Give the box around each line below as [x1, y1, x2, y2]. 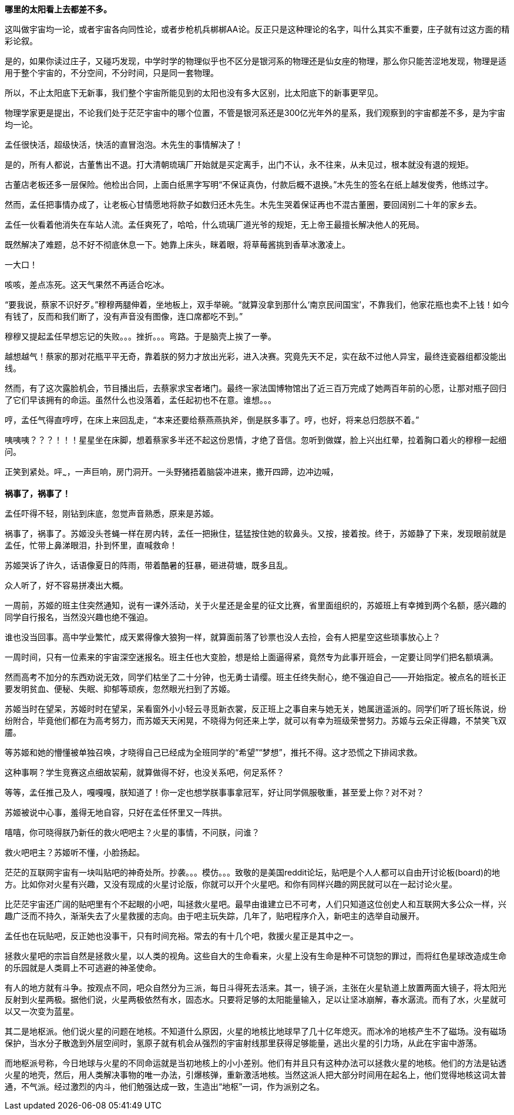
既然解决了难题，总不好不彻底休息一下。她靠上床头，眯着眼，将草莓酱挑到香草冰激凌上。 [5, 239, 350, 249]
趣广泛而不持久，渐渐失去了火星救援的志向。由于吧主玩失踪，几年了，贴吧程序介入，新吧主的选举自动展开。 [5, 910, 424, 921]
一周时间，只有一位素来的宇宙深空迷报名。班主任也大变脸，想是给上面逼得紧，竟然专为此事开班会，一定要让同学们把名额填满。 [5, 651, 498, 662]
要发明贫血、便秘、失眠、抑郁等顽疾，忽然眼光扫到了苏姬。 [5, 683, 235, 694]
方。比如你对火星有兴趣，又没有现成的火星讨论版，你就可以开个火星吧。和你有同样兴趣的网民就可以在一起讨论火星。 [5, 878, 457, 889]
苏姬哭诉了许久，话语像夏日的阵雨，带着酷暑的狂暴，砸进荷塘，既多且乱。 [5, 560, 293, 570]
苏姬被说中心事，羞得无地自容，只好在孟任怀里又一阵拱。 [5, 807, 227, 817]
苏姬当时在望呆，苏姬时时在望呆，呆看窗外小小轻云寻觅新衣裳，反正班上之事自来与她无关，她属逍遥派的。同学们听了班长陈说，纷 [5, 703, 506, 714]
